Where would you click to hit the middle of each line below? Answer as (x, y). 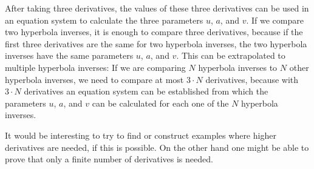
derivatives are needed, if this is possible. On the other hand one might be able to (157, 147)
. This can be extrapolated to (231, 55)
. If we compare (275, 20)
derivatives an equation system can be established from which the (146, 91)
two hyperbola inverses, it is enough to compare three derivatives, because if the (154, 32)
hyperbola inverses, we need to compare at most (94, 79)
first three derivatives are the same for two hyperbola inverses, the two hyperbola (156, 43)
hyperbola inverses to (238, 67)
